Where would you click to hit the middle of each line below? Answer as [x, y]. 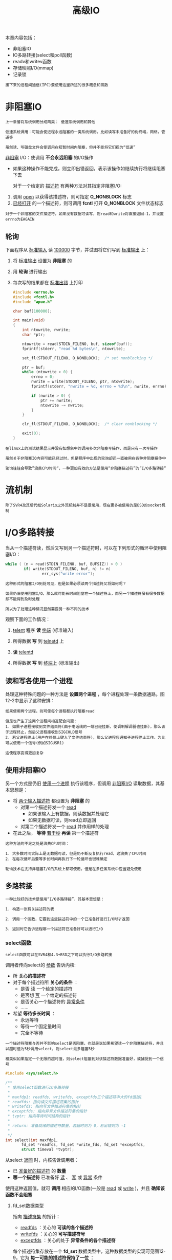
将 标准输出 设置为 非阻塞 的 [42, 261]
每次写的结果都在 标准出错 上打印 [48, 282]
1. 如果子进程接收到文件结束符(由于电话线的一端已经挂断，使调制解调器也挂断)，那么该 [85, 727]
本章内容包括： [21, 38]
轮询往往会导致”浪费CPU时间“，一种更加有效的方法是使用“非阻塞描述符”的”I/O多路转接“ [86, 468]
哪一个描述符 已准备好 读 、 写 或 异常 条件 [58, 1177]
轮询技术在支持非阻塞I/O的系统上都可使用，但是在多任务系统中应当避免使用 [73, 869]
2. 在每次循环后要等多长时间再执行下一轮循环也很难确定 [56, 859]
